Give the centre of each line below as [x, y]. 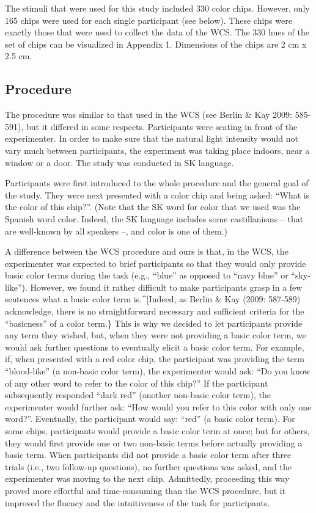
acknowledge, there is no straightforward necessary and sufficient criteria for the [155, 311]
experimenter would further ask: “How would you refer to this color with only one [158, 406]
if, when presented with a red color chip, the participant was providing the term [155, 359]
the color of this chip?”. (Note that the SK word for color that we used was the [153, 207]
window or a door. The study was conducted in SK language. [119, 162]
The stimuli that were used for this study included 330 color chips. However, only [157, 8]
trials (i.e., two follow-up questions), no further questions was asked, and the [148, 466]
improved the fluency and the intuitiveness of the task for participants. [138, 502]
